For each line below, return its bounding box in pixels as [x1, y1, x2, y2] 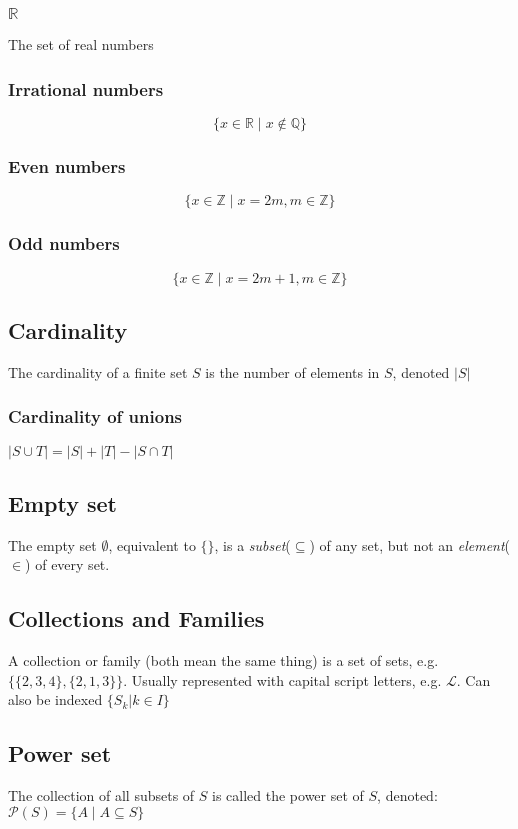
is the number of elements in [205, 361, 380, 382]
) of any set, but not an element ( [309, 534, 511, 555]
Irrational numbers [8, 76, 164, 101]
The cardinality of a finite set [8, 361, 188, 382]
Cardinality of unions [8, 404, 183, 429]
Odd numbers [8, 231, 120, 256]
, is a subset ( [214, 534, 291, 555]
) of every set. [25, 554, 110, 575]
